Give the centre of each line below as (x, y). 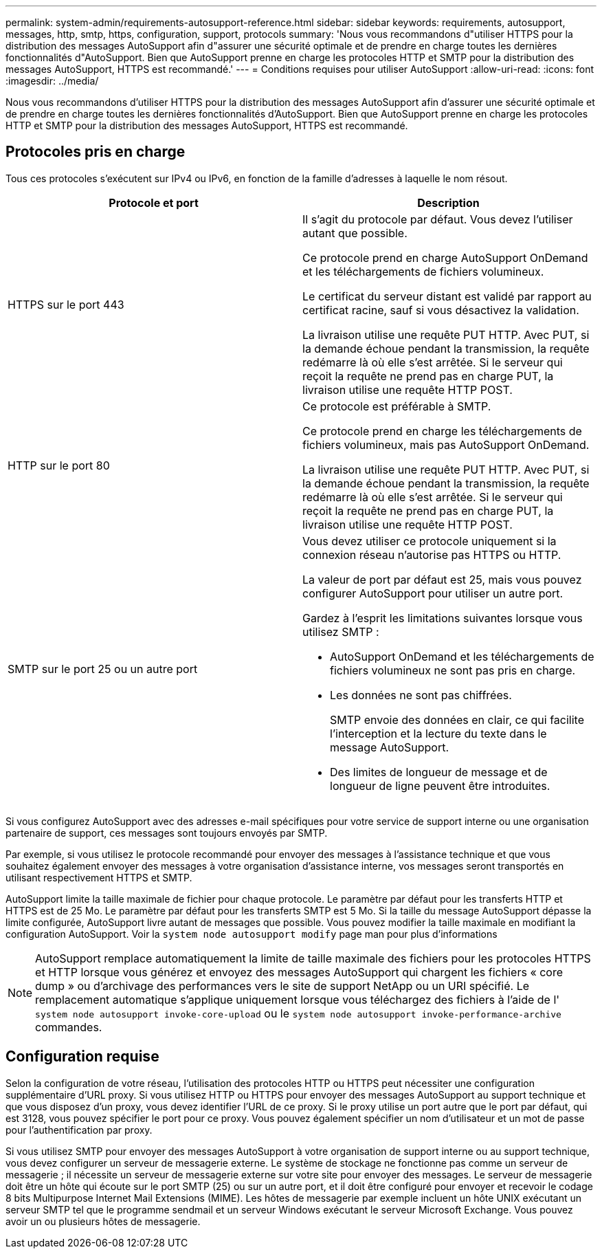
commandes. (69, 1027)
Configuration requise (82, 1057)
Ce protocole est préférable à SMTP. (397, 406)
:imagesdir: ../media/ (52, 81)
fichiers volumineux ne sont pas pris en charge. (453, 670)
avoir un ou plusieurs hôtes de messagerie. (103, 1221)
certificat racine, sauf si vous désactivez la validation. (441, 310)
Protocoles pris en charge (96, 152)
